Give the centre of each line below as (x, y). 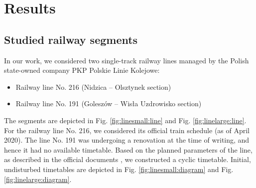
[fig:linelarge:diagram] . (38, 179)
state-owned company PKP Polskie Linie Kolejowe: (82, 70)
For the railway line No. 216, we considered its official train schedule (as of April (127, 130)
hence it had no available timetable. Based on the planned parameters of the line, (128, 149)
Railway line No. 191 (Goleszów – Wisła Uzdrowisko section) (109, 103)
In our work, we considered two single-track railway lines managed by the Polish (127, 60)
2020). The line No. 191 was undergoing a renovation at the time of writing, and (127, 140)
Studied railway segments (71, 39)
